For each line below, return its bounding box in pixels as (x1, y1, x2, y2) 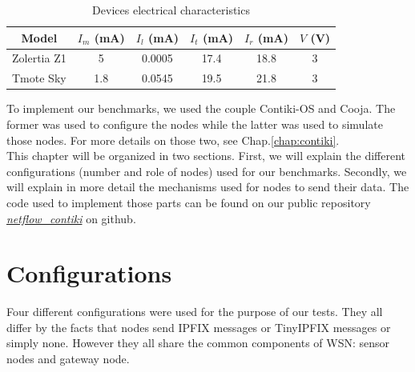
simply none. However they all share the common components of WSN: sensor (6, 334, 390, 351)
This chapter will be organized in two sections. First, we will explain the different (6, 147, 406, 164)
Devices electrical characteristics (92, 2, 250, 18)
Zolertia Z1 (12, 50, 66, 66)
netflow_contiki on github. (6, 210, 136, 226)
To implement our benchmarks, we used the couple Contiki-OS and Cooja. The (6, 100, 396, 117)
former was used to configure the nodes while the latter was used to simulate (6, 115, 383, 132)
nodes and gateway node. (6, 350, 130, 367)
